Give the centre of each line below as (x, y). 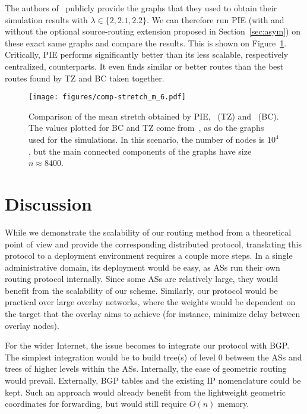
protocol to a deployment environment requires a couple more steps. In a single (149, 255)
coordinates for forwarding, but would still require (96, 404)
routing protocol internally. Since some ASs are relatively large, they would (142, 279)
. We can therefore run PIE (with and (216, 19)
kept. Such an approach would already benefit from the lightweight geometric (145, 392)
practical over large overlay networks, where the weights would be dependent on (150, 302)
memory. (234, 404)
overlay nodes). (32, 325)
